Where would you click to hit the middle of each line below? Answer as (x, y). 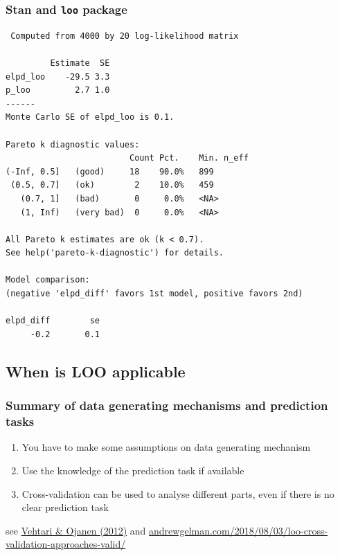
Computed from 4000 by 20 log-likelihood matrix (125, 36)
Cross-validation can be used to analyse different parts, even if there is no (178, 493)
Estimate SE (80, 63)
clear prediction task (65, 507)
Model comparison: (48, 280)
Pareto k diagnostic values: (73, 144)
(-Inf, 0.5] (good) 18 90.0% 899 (110, 171)
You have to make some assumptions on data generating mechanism (166, 447)
